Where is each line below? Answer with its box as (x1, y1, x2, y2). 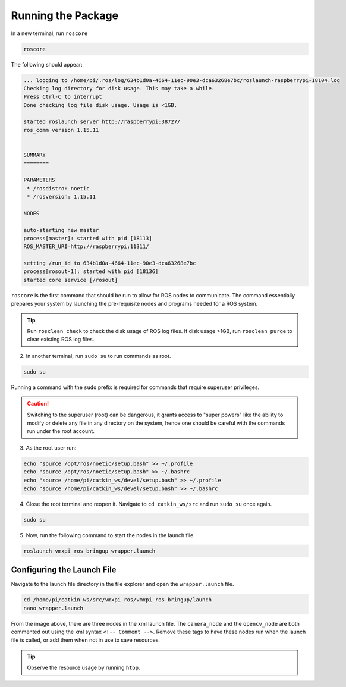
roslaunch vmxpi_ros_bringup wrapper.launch (23, 547, 156, 554)
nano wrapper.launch (23, 604, 83, 611)
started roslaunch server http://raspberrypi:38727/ (23, 118, 181, 125)
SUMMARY (23, 152, 46, 159)
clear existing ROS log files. (27, 336, 95, 343)
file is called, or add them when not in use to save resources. (11, 636, 161, 644)
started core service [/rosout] (23, 277, 118, 283)
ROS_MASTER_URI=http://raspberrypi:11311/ (23, 243, 149, 250)
